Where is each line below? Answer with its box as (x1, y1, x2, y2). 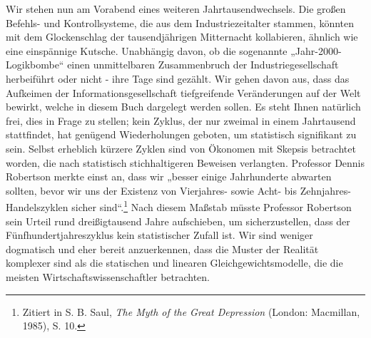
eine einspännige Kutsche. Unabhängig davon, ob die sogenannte (6, 43, 288, 58)
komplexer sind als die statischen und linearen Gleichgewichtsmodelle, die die (6, 255, 343, 270)
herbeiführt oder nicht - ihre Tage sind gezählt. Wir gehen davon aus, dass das (6, 71, 350, 86)
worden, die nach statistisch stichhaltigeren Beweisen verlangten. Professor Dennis (6, 155, 365, 170)
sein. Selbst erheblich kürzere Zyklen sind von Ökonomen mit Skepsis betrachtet (6, 140, 356, 155)
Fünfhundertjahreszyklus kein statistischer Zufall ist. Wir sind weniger (6, 227, 313, 242)
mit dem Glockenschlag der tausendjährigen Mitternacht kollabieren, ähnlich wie (6, 29, 358, 44)
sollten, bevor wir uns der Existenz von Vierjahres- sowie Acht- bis (6, 183, 297, 198)
